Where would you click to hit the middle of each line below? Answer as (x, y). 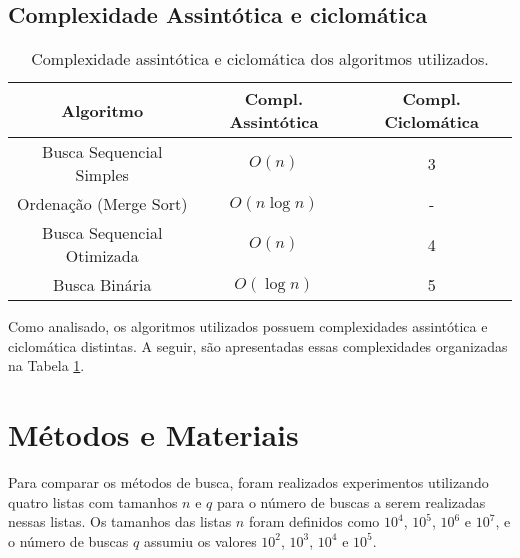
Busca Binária (102, 285)
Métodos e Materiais (153, 434)
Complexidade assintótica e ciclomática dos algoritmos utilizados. (260, 59)
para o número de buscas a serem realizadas (351, 501)
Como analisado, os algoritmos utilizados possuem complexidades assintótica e (248, 326)
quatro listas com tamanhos (93, 501)
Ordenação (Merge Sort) (102, 204)
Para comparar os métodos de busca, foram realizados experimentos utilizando (248, 482)
